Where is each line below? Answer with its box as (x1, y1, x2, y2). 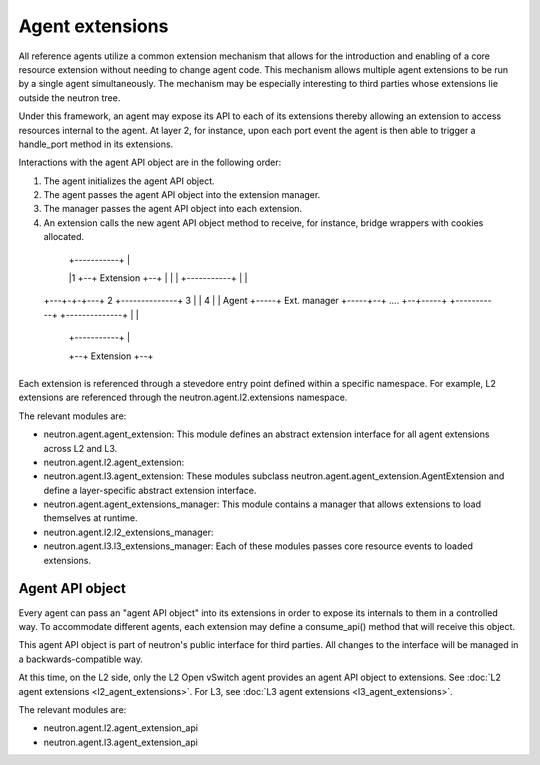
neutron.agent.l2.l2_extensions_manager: (43, 526, 214, 538)
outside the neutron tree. (18, 91, 121, 104)
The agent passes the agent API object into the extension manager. (43, 189, 321, 201)
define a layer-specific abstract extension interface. (43, 484, 257, 496)
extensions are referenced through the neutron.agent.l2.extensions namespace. (18, 391, 348, 404)
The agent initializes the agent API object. (43, 175, 215, 187)
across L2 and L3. (43, 442, 118, 454)
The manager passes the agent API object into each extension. (43, 203, 303, 215)
